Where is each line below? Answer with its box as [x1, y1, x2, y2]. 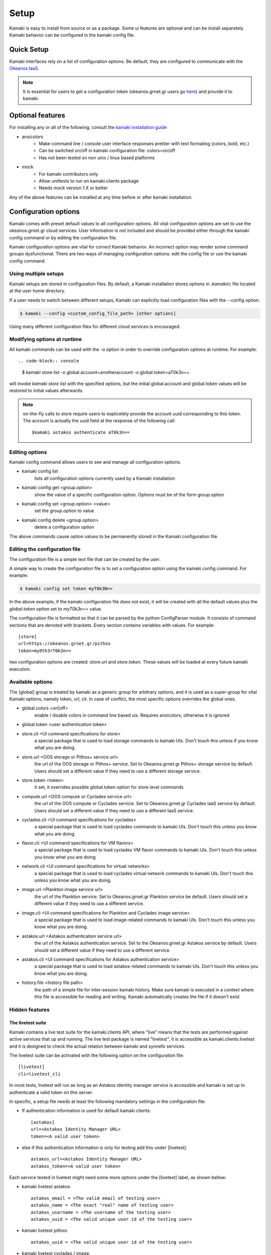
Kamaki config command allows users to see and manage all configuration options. [9, 459, 182, 465]
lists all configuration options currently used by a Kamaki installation [34, 475, 175, 481]
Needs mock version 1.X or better [39, 185, 108, 191]
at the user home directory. [9, 288, 66, 294]
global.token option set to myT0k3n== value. [9, 605, 102, 612]
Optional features [9, 111, 65, 120]
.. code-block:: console [18, 358, 79, 364]
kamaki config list [22, 468, 59, 474]
